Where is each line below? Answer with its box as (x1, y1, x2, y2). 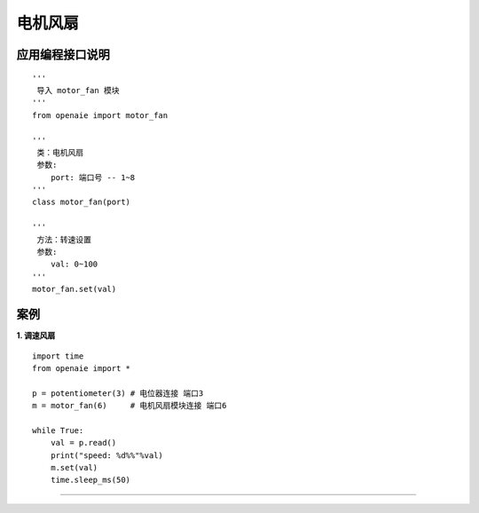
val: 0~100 (50, 259, 98, 270)
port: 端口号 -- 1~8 (50, 172, 136, 182)
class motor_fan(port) (32, 197, 131, 208)
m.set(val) (50, 462, 98, 473)
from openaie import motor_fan (32, 110, 169, 120)
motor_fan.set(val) (32, 284, 117, 295)
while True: (32, 425, 84, 435)
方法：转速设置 (36, 234, 92, 244)
